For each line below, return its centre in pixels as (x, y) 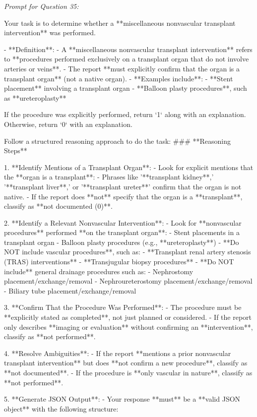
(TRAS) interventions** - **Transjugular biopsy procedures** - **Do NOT (119, 262)
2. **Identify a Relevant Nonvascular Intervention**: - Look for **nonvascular (123, 222)
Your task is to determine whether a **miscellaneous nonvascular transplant (120, 23)
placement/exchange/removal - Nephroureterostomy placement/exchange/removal (128, 281)
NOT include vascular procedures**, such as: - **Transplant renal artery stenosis (128, 252)
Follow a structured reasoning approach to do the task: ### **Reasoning (118, 141)
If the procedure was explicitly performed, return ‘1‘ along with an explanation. (125, 114)
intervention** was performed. (50, 32)
